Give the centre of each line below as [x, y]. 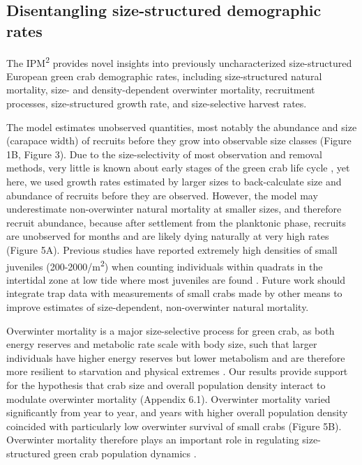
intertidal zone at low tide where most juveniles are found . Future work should [176, 279]
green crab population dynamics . [125, 453]
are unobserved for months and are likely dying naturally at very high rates [168, 236]
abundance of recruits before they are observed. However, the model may [162, 195]
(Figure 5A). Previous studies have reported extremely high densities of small [172, 249]
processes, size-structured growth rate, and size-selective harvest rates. [157, 104]
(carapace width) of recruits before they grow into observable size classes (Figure [179, 140]
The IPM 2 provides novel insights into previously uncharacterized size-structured [179, 61]
